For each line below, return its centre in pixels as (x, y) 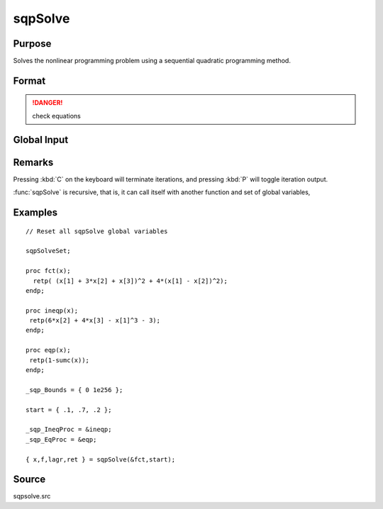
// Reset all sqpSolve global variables (97, 231)
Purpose (32, 44)
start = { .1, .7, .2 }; (69, 410)
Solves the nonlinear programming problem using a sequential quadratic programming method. (152, 61)
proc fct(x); (48, 271)
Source (29, 480)
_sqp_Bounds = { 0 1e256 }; (74, 390)
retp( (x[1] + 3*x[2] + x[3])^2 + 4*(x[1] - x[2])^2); (131, 281)
